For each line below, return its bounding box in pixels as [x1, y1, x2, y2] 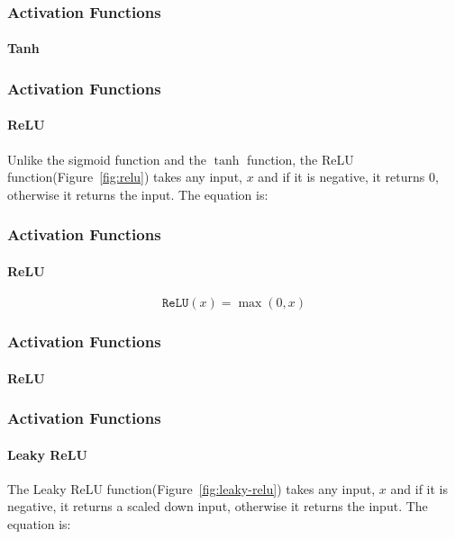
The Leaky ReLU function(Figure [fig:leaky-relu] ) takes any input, [7, 479, 376, 498]
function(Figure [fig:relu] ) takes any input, [7, 167, 242, 186]
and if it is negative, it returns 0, [258, 167, 439, 186]
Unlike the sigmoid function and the [7, 149, 206, 168]
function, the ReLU [247, 149, 354, 168]
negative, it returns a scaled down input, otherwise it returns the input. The [7, 497, 428, 516]
